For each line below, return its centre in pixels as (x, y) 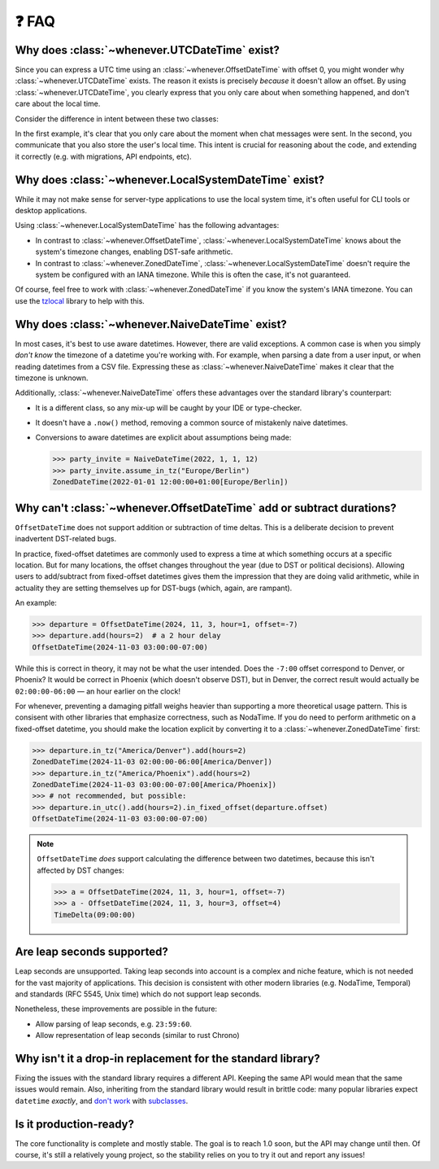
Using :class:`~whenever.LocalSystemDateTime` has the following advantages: (147, 225)
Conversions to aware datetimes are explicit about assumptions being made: (163, 438)
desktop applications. (51, 211)
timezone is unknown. (52, 378)
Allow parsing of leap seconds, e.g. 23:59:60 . (114, 1024)
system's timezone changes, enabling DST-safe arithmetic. (134, 252)
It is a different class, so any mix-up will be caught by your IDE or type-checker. (169, 408)
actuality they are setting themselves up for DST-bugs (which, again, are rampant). (154, 588)
